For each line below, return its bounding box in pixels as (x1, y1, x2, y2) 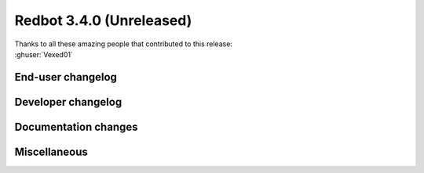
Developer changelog (14, 95, 122, 109)
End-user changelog (14, 70, 118, 84)
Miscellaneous (14, 145, 88, 158)
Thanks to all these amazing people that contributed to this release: (14, 39, 233, 49)
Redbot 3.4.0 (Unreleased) (14, 12, 192, 29)
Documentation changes (14, 120, 138, 133)
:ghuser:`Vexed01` (14, 49, 74, 59)
